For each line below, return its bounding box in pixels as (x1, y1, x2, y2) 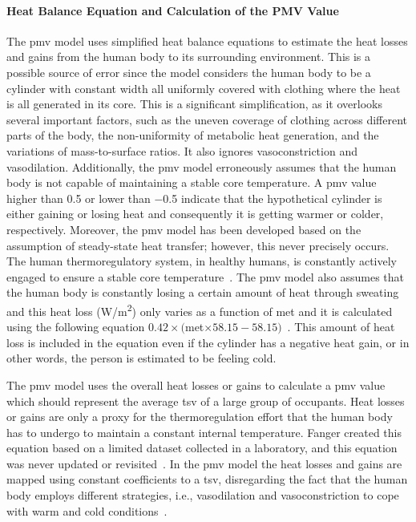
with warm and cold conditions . (6, 502, 168, 519)
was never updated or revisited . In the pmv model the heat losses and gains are (6, 455, 402, 471)
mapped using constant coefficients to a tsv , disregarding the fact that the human (6, 471, 408, 488)
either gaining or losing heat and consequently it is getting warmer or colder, (6, 205, 384, 222)
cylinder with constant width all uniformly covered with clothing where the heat (6, 79, 401, 96)
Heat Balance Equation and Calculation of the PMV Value (6, 2, 339, 18)
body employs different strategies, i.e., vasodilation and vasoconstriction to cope (6, 487, 399, 504)
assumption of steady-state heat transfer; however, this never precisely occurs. (6, 237, 390, 253)
